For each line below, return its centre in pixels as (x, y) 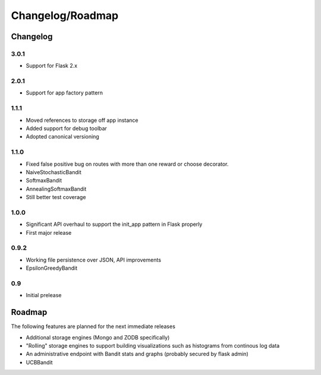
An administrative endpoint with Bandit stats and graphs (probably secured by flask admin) (137, 354)
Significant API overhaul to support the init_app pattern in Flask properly (114, 224)
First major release (49, 232)
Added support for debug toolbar (66, 128)
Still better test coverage (56, 197)
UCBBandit (39, 362)
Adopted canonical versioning (62, 137)
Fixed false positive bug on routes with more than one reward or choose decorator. (127, 164)
